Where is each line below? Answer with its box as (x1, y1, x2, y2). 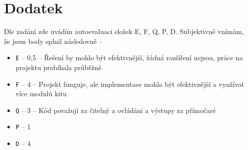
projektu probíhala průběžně (15, 62, 102, 72)
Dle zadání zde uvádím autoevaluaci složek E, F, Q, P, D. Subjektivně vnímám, (4, 26, 244, 37)
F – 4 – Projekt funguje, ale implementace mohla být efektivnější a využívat (15, 78, 245, 89)
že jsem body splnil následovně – (4, 36, 103, 46)
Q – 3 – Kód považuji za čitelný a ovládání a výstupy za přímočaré (15, 105, 216, 115)
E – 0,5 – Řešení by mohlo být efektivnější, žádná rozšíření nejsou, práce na (15, 52, 243, 63)
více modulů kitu (15, 88, 67, 99)
